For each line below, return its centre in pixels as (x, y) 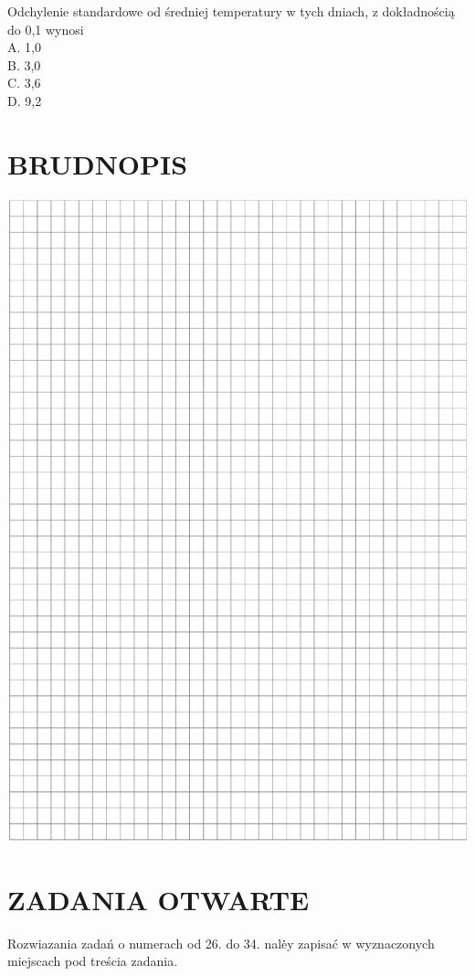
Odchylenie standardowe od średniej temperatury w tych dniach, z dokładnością (231, 11)
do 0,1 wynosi (46, 29)
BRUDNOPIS (98, 163)
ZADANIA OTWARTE (158, 899)
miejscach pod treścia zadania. (93, 961)
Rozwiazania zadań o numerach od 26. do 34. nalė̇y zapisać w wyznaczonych (221, 943)
